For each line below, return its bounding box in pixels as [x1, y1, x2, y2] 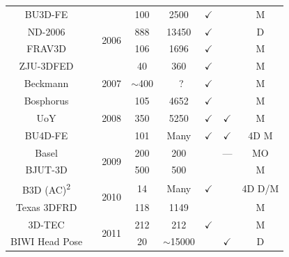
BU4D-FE [24, 127, 68, 142]
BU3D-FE [24, 6, 68, 21]
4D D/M [242, 181, 279, 196]
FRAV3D [26, 41, 66, 56]
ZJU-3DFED [19, 59, 74, 73]
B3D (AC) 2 [22, 180, 71, 196]
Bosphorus [24, 93, 69, 107]
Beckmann [24, 76, 69, 91]
